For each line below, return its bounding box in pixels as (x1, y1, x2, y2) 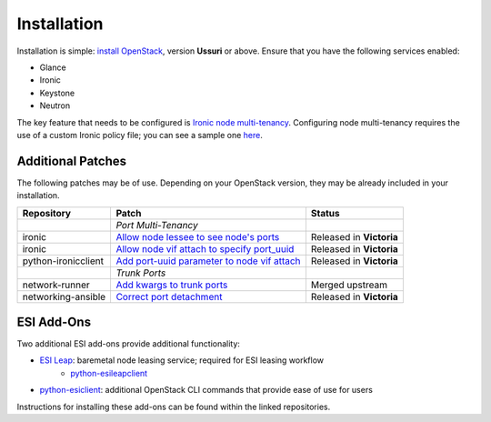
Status (310, 206, 340, 219)
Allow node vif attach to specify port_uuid (115, 242, 295, 255)
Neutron (39, 100, 71, 111)
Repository (22, 206, 72, 219)
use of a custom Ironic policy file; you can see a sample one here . (16, 129, 264, 140)
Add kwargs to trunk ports (115, 278, 228, 291)
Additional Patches (16, 153, 127, 168)
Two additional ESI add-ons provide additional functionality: (16, 338, 241, 349)
